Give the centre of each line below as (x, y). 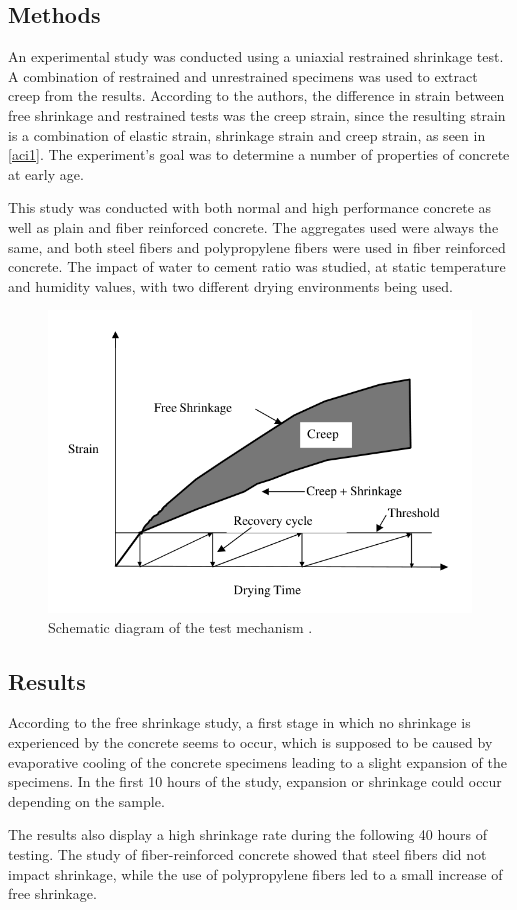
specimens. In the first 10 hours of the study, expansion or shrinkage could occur (255, 781)
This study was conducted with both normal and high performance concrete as (250, 207)
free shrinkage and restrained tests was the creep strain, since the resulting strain (257, 114)
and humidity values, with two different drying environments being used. (230, 285)
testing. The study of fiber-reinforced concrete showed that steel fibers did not (247, 854)
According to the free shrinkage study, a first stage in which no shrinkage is (239, 722)
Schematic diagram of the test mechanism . (180, 626)
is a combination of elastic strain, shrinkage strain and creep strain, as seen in (247, 134)
